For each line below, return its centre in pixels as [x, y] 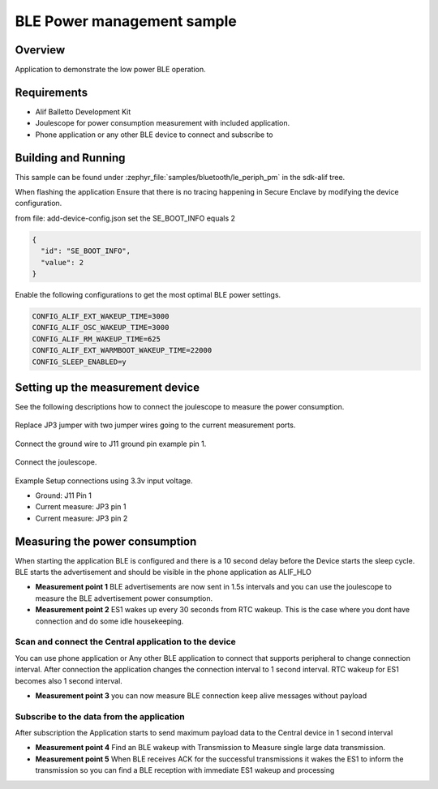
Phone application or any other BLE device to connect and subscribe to [154, 135]
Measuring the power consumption [106, 541]
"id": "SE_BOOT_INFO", [86, 251]
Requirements [52, 92]
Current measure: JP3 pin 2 [82, 518]
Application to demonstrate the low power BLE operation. [110, 70]
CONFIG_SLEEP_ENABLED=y [79, 362]
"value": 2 [62, 262]
